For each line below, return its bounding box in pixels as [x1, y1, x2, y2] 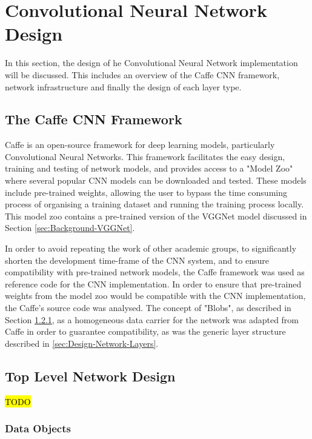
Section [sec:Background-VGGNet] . [5, 221, 135, 234]
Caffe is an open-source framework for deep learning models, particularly [5, 138, 275, 151]
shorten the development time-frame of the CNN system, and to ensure [5, 253, 269, 266]
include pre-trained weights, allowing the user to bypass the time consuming [5, 186, 287, 198]
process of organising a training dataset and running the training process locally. [5, 198, 304, 210]
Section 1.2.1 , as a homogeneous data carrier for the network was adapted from [5, 313, 299, 326]
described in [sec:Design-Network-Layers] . [5, 337, 159, 349]
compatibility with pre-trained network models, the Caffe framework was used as [5, 266, 305, 278]
